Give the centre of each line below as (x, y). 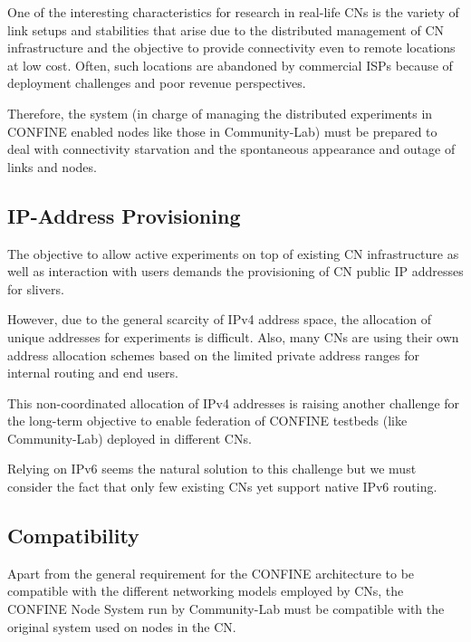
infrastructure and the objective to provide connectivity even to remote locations (231, 48)
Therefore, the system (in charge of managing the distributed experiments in (220, 113)
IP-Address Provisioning (124, 215)
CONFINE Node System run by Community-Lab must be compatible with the (226, 609)
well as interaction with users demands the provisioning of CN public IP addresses (235, 271)
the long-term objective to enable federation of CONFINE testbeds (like (207, 421)
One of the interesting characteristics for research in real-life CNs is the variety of (233, 12)
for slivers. (36, 288)
